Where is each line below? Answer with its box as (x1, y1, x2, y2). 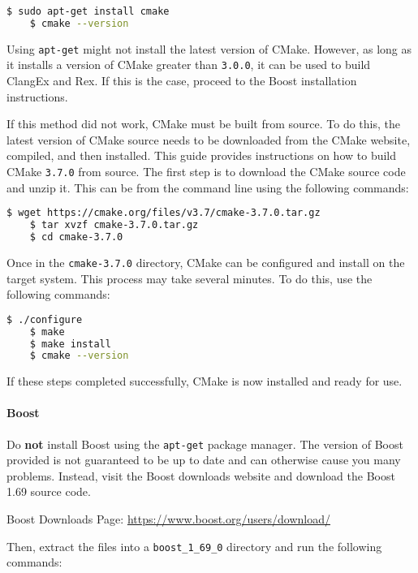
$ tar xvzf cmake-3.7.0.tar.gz (29, 219, 199, 231)
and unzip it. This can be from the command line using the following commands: (6, 179, 409, 196)
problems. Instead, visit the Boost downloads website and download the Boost (6, 467, 395, 484)
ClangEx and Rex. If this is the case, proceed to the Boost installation (6, 72, 357, 89)
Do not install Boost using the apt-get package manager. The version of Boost (6, 435, 403, 452)
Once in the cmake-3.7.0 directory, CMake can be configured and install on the (6, 253, 405, 270)
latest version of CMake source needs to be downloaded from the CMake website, (6, 131, 411, 148)
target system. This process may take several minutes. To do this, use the (6, 269, 373, 286)
